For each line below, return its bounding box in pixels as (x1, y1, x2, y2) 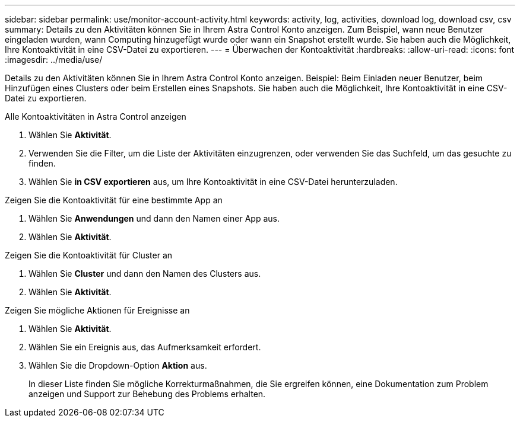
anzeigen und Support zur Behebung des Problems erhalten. (28, 389, 266, 399)
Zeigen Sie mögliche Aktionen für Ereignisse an (5, 305, 190, 315)
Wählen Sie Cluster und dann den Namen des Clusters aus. (28, 268, 261, 279)
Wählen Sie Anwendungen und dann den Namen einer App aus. (28, 213, 280, 223)
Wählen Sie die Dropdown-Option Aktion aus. (28, 360, 207, 370)
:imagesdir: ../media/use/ (5, 55, 103, 65)
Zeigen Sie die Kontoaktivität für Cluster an (5, 250, 173, 260)
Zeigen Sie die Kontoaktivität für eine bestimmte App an (5, 195, 223, 205)
